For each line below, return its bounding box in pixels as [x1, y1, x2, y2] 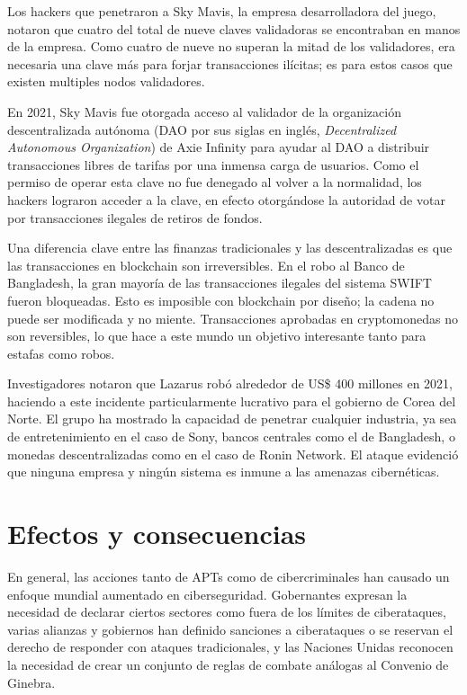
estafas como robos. [7, 343, 115, 362]
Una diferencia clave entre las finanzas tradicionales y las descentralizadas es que [7, 238, 453, 257]
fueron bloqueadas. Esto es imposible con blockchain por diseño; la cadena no [7, 290, 435, 309]
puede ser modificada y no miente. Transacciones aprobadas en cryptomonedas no [7, 308, 459, 327]
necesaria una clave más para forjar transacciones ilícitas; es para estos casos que [7, 54, 453, 73]
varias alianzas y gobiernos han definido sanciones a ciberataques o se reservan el [7, 619, 454, 638]
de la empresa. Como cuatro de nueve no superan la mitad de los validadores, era [7, 37, 455, 56]
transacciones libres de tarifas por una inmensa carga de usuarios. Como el [7, 155, 419, 174]
